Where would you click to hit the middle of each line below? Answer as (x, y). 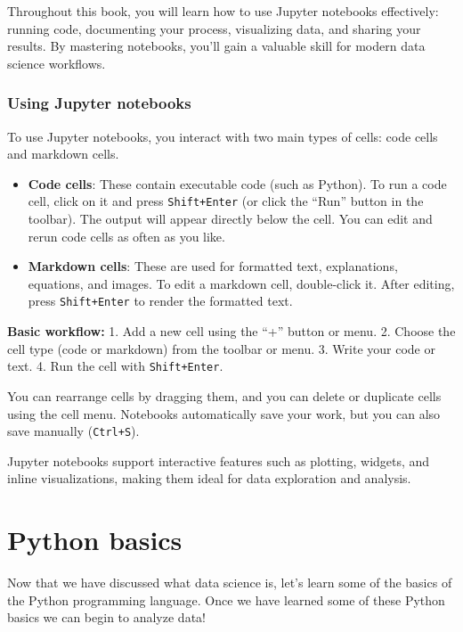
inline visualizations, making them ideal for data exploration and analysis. (209, 478)
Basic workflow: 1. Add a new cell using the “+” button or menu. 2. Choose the (231, 331)
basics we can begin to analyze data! (106, 617)
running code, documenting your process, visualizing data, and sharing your (214, 28)
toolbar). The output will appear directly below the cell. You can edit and (230, 219)
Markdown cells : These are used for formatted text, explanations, (213, 266)
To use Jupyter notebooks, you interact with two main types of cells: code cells (223, 136)
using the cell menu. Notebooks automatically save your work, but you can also (224, 413)
